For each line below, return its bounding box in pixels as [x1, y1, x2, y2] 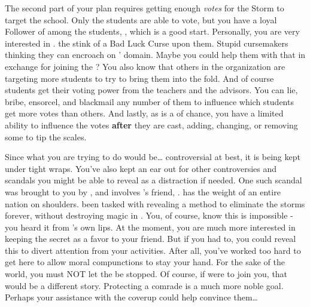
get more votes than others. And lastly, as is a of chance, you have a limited [5, 107, 284, 119]
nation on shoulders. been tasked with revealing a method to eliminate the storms [5, 197, 305, 210]
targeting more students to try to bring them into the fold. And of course [5, 72, 274, 84]
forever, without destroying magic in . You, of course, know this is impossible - [5, 209, 293, 222]
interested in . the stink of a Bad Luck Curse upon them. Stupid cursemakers [5, 36, 288, 49]
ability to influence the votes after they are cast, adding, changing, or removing [5, 118, 298, 131]
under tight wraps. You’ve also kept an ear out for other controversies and [5, 162, 277, 174]
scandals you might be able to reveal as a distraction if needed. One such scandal [5, 174, 302, 186]
